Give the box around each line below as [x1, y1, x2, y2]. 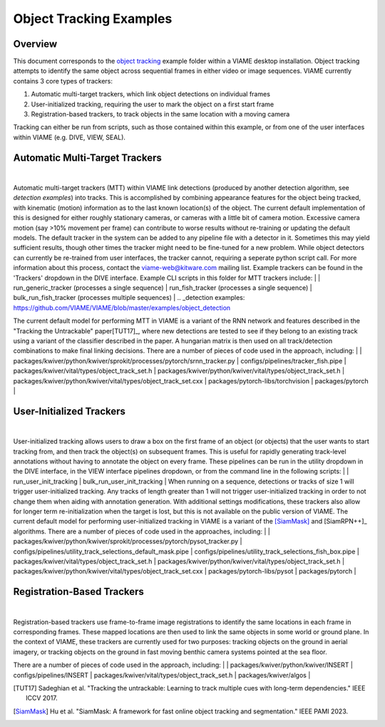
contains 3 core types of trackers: [13, 76, 113, 85]
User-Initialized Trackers [13, 405, 126, 417]
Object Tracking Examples [13, 11, 173, 26]
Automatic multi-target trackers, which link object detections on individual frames [31, 90, 271, 99]
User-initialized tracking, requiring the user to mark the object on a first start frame [31, 100, 274, 109]
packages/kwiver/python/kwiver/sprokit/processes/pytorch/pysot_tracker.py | [13, 537, 242, 546]
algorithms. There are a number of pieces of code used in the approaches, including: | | [13, 527, 270, 536]
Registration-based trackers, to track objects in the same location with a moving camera [31, 110, 290, 119]
